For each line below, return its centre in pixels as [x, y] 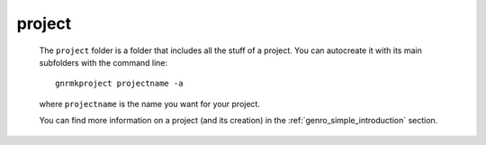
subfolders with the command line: [103, 62]
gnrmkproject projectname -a [119, 84]
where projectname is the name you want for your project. [150, 104]
